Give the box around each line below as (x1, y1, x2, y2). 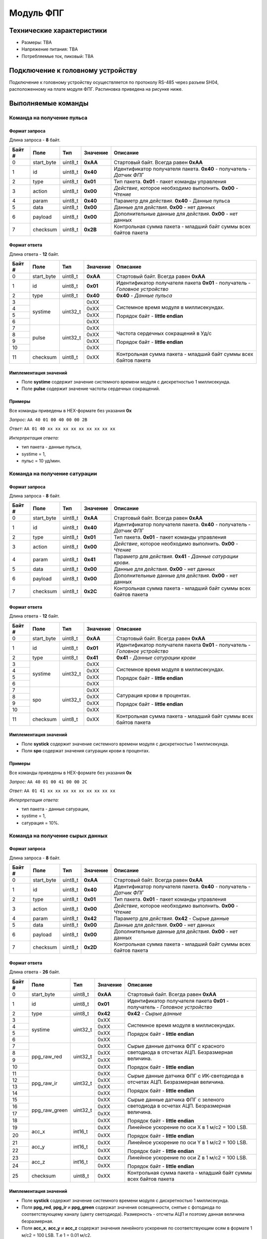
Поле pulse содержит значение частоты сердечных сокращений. (21, 386, 160, 392)
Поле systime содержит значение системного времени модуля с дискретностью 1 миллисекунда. (21, 379, 231, 385)
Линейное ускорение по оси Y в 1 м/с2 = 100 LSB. (127, 1139, 248, 1146)
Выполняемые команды (9, 99, 89, 108)
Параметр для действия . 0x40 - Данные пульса (114, 197, 230, 204)
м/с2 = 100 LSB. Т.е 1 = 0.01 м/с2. (21, 1232, 91, 1238)
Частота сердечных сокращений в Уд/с (116, 330, 212, 337)
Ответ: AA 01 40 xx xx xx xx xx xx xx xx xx (9, 426, 116, 432)
